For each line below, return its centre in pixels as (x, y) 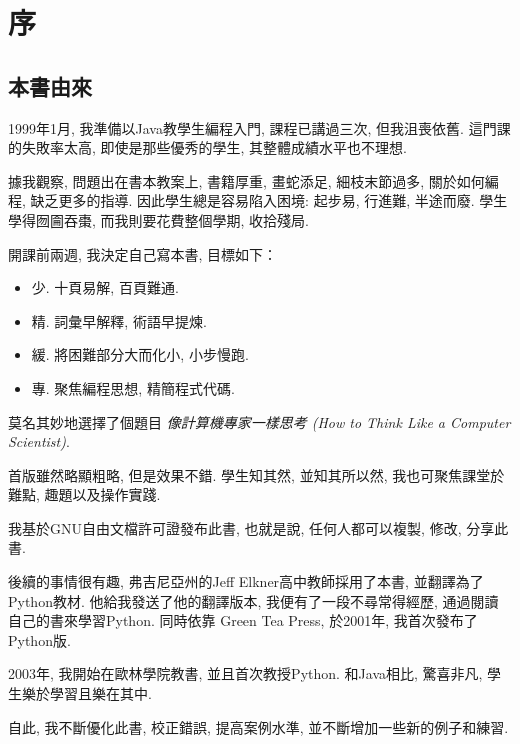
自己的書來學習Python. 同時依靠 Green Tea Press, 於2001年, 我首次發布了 (243, 620)
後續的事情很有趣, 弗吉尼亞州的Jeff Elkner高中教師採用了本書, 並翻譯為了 (246, 581)
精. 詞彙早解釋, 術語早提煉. (119, 320)
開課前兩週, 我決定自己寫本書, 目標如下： (143, 253)
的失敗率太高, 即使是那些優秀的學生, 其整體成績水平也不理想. (207, 147)
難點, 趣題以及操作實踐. (84, 494)
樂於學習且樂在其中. (86, 693)
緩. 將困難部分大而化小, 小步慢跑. (140, 354)
